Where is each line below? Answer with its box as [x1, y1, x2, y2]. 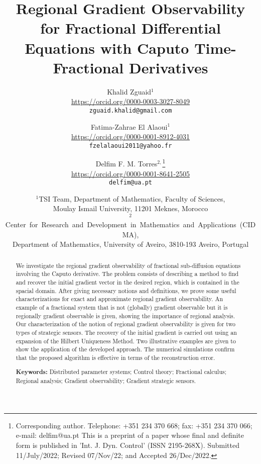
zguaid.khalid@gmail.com [89, 107, 172, 114]
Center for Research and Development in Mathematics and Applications [5, 219, 236, 230]
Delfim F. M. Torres [95, 158, 158, 169]
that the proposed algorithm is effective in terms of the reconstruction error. [16, 353, 215, 361]
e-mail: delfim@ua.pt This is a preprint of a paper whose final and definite [16, 430, 244, 440]
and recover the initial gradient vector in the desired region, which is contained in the [16, 278, 239, 287]
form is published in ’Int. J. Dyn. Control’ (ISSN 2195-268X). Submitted [16, 439, 239, 450]
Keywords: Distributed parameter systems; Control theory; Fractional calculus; [16, 367, 227, 377]
